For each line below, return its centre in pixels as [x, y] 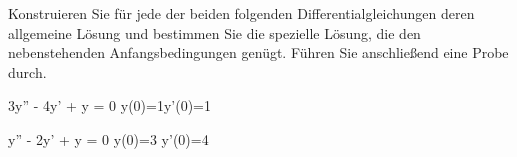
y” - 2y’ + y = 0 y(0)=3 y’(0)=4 [108, 138]
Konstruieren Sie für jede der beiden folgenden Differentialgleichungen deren [241, 13]
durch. [27, 71]
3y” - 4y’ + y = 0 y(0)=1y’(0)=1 [109, 105]
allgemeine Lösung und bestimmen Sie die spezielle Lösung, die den [214, 32]
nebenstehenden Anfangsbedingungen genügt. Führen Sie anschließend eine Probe [258, 52]
